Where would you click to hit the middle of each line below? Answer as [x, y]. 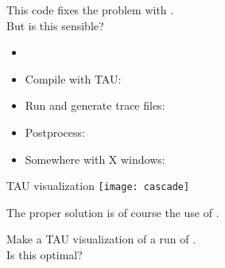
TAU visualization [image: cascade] [98, 186]
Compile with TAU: [73, 78]
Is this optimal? [45, 254]
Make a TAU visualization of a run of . [101, 239]
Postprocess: [55, 132]
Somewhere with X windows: [95, 159]
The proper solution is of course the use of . [113, 212]
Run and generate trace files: [95, 105]
